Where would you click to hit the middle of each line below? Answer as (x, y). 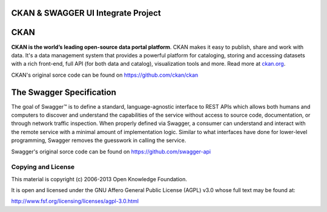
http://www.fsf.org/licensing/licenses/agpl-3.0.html (75, 201)
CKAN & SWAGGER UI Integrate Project (86, 13)
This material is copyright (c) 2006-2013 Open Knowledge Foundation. (99, 179)
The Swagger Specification (64, 92)
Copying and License (43, 167)
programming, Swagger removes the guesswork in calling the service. (99, 140)
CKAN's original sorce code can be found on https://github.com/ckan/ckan (105, 75)
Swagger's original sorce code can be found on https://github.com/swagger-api (111, 152)
